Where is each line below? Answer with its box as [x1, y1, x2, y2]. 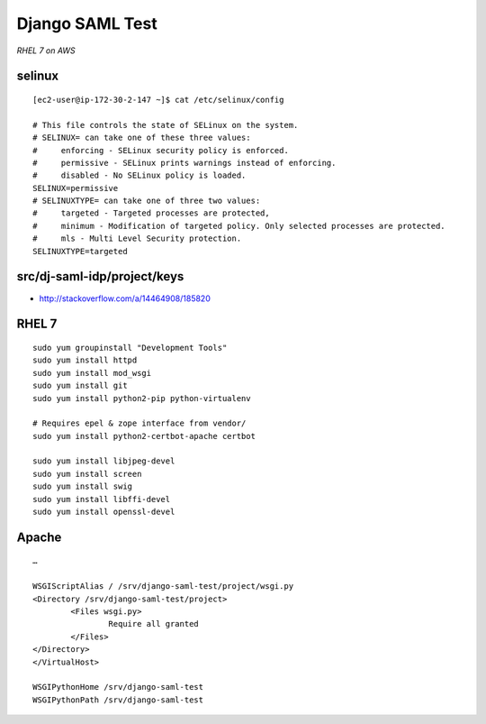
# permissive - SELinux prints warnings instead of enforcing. [32, 158, 337, 168]
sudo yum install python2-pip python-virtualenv [32, 393, 251, 403]
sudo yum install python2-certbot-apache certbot [32, 431, 256, 441]
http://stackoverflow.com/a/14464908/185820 [39, 293, 211, 304]
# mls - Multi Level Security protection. [32, 234, 242, 243]
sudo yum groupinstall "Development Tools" [32, 343, 228, 353]
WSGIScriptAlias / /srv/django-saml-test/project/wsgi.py [32, 582, 294, 591]
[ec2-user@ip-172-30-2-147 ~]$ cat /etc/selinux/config [32, 95, 284, 105]
